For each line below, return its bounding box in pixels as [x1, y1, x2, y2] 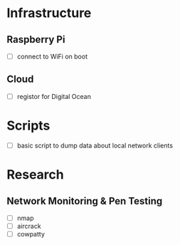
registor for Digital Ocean [16, 92, 92, 100]
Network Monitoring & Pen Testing [6, 194, 163, 207]
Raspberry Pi [6, 33, 65, 46]
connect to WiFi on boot [16, 52, 88, 61]
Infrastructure [6, 5, 92, 21]
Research [6, 167, 65, 183]
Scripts [6, 118, 51, 134]
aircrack [16, 222, 41, 230]
